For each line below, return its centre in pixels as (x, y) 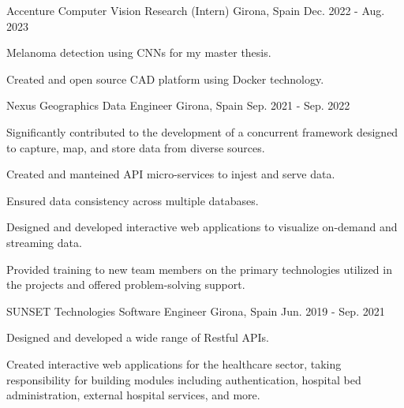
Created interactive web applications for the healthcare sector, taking (174, 363)
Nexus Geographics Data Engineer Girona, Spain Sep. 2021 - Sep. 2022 (178, 105)
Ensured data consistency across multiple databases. (133, 200)
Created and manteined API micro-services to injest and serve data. (171, 174)
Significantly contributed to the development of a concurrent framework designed (202, 131)
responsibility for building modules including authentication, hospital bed (184, 379)
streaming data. (44, 242)
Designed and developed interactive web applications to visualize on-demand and (202, 227)
